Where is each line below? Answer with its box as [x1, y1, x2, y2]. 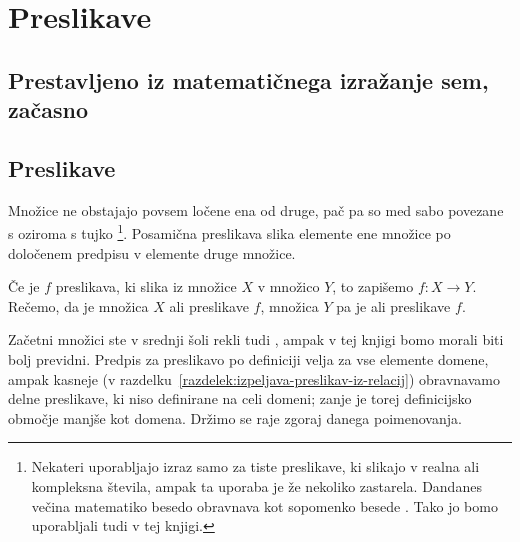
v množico [257, 276, 320, 297]
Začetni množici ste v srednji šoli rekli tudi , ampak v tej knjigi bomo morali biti [8, 329, 504, 350]
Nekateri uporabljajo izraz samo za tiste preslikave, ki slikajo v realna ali [31, 456, 480, 477]
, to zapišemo [332, 276, 414, 297]
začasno [8, 94, 88, 125]
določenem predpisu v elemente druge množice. [8, 242, 296, 263]
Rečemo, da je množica [8, 295, 149, 316]
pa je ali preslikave [336, 295, 451, 316]
